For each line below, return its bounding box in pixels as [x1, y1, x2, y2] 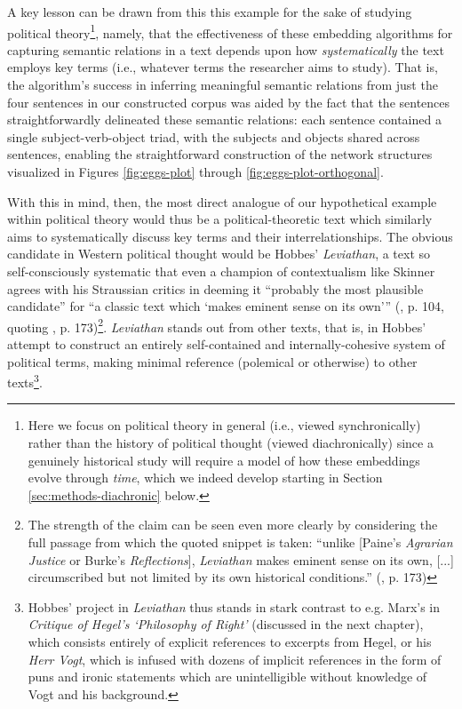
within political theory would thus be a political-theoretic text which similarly [7, 210, 433, 228]
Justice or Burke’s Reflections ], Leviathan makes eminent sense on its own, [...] [28, 550, 454, 569]
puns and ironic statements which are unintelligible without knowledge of [28, 667, 427, 686]
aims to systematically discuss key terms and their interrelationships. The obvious [7, 227, 453, 245]
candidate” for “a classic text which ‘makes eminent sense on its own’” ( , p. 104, [7, 297, 444, 315]
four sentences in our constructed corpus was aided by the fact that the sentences [7, 92, 450, 111]
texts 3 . [7, 370, 43, 391]
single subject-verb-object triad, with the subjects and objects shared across [7, 127, 420, 146]
